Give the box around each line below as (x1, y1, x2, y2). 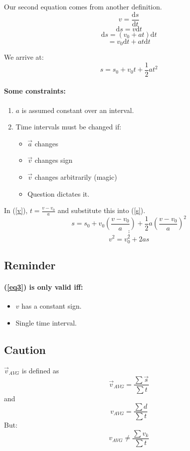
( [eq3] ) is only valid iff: (4, 282, 83, 292)
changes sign (35, 155, 73, 165)
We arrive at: (4, 52, 44, 62)
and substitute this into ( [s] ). (58, 205, 145, 216)
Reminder (4, 257, 56, 273)
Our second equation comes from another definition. (4, 1, 162, 11)
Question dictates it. (27, 188, 90, 199)
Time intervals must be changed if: (15, 121, 122, 132)
